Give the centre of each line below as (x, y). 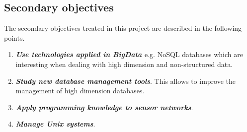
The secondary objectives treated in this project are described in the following (123, 28)
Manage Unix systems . (55, 124)
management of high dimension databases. (80, 91)
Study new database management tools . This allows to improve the (126, 81)
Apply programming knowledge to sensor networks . (104, 107)
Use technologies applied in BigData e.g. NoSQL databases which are (129, 54)
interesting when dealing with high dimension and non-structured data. (124, 64)
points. (14, 37)
